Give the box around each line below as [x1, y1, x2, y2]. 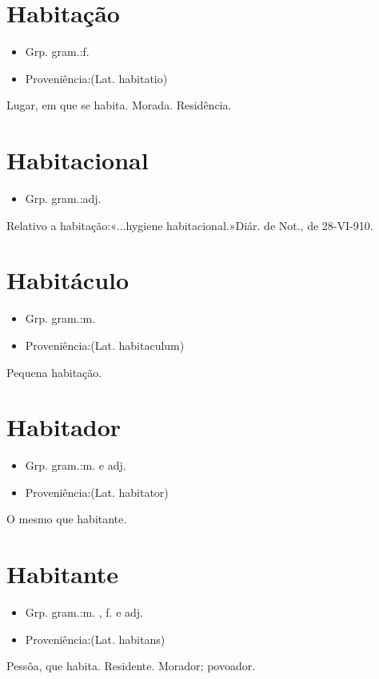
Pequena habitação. [6, 363, 102, 380]
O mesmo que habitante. [6, 510, 127, 527]
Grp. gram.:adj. [25, 190, 102, 207]
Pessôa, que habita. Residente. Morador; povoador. [6, 657, 256, 674]
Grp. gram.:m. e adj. [25, 457, 126, 474]
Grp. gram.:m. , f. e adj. [25, 604, 143, 621]
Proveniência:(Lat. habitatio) [25, 69, 168, 86]
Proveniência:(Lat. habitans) [25, 630, 166, 647]
